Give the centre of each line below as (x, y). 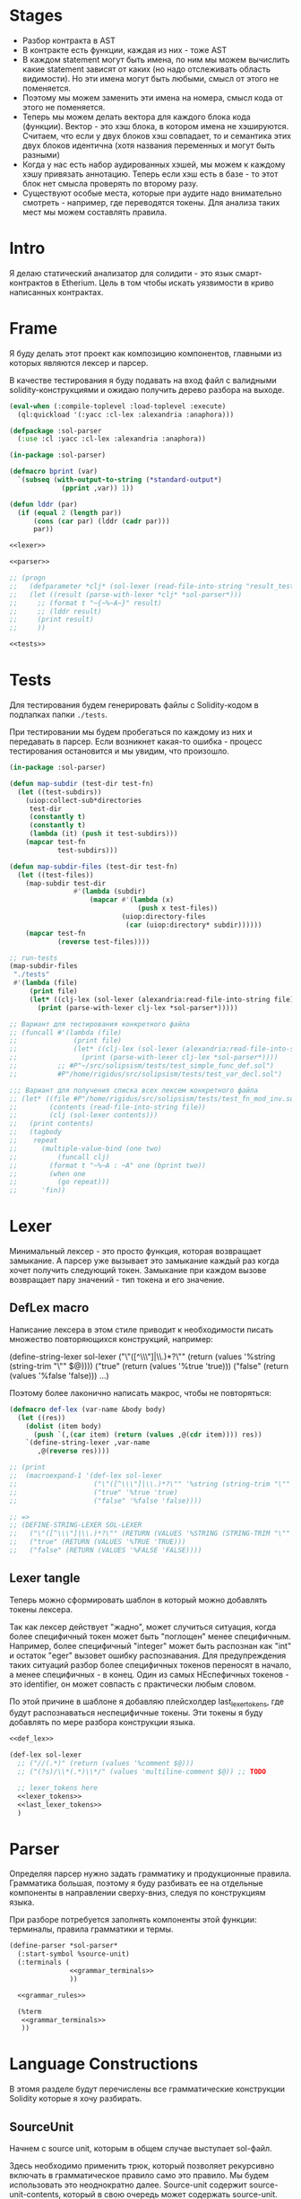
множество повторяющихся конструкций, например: (111, 1339)
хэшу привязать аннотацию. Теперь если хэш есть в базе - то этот (150, 174)
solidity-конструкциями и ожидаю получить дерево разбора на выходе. (147, 389)
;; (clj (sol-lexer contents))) (84, 1115)
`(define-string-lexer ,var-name (88, 1443)
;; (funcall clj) (60, 1157)
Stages (36, 16)
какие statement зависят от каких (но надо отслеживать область (146, 69)
